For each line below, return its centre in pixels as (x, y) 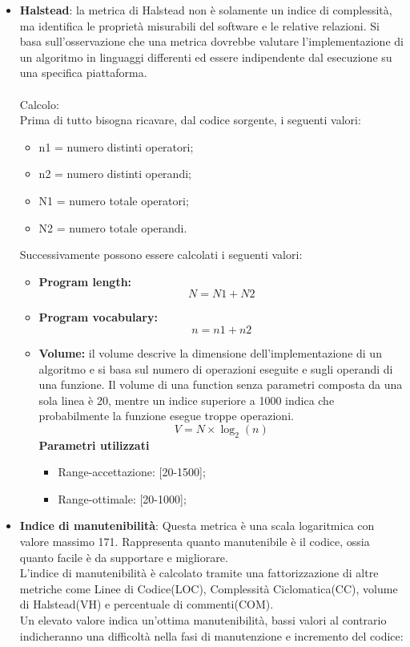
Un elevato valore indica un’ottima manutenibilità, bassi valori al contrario (203, 620)
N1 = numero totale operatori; (114, 200)
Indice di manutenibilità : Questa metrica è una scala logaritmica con (197, 526)
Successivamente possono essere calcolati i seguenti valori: (161, 255)
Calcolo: (39, 104)
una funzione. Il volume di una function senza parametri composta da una (221, 384)
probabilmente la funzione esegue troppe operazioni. (166, 416)
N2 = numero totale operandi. (113, 227)
